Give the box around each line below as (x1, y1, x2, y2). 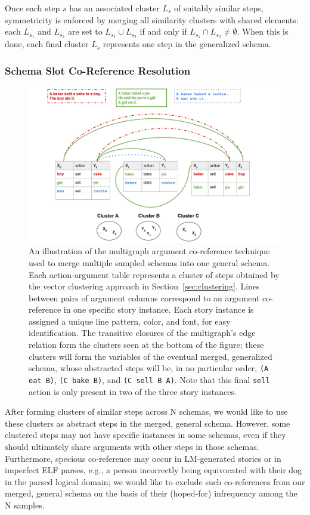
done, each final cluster (5, 38, 89, 50)
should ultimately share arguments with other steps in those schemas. (5, 440, 259, 452)
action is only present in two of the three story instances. (29, 385, 237, 397)
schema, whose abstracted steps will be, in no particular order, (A (29, 362, 269, 374)
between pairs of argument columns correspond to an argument (29, 291, 260, 304)
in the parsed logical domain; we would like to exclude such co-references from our (5, 475, 305, 488)
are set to (68, 25, 103, 38)
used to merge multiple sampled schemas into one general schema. (29, 256, 270, 269)
